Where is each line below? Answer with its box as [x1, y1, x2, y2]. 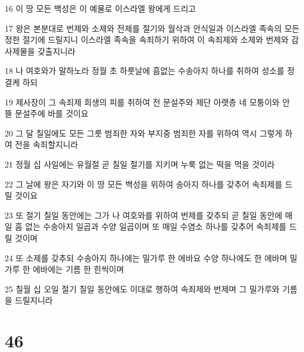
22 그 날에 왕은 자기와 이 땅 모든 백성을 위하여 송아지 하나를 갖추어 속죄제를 [5, 177, 282, 190]
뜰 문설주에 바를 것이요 [5, 107, 88, 119]
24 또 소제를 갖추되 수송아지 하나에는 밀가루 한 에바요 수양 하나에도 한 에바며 [5, 251, 288, 264]
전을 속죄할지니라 [15, 138, 78, 151]
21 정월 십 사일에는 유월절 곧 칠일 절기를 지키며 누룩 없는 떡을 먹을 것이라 [5, 158, 275, 170]
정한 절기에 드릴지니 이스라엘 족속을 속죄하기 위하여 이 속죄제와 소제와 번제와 [5, 33, 289, 46]
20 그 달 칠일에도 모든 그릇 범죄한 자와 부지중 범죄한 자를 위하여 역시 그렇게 [5, 127, 282, 139]
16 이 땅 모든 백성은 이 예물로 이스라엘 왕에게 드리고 [5, 2, 196, 14]
